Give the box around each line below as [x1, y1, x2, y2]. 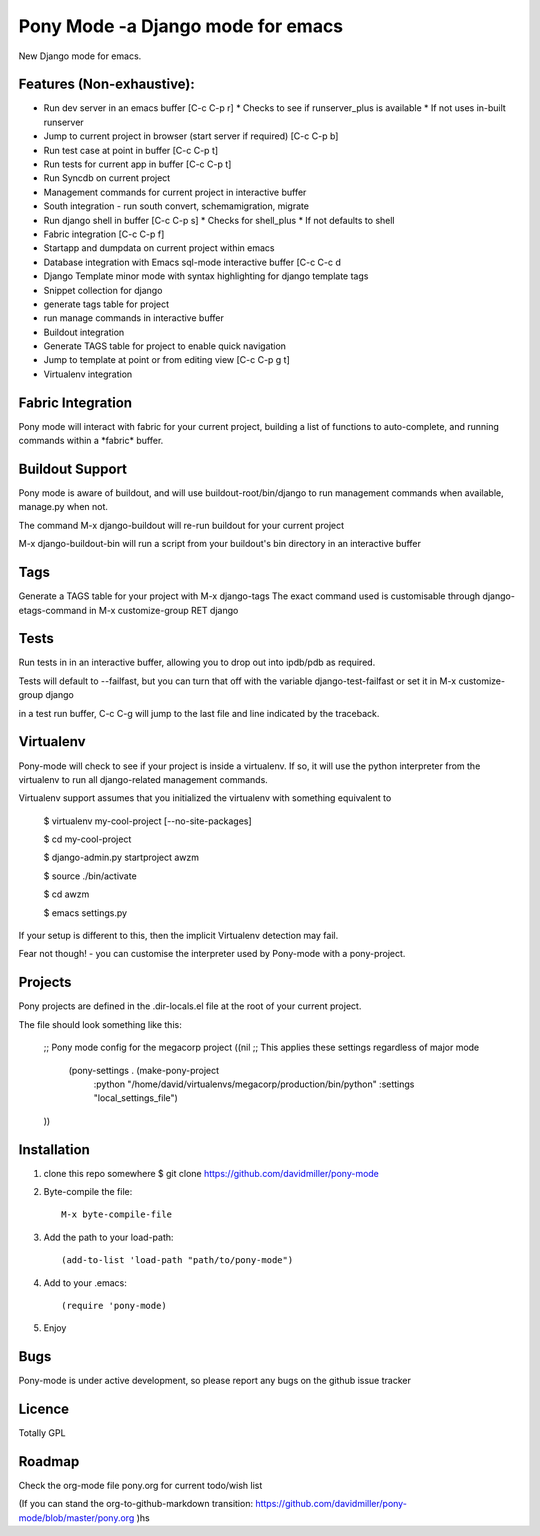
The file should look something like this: [18, 1018, 182, 1030]
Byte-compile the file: [43, 1185, 133, 1197]
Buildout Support [18, 460, 128, 477]
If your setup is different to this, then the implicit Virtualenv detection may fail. [18, 930, 339, 942]
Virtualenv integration [43, 368, 133, 380]
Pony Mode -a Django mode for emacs [18, 15, 344, 37]
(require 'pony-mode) [61, 1300, 167, 1311]
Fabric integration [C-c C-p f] [43, 228, 165, 240]
